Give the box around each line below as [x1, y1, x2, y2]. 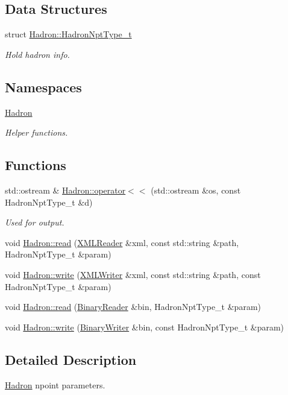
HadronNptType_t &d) [5, 195, 93, 208]
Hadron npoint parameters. [5, 378, 105, 391]
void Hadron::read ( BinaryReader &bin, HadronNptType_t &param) [5, 300, 261, 313]
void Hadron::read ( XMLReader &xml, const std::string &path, [5, 236, 239, 248]
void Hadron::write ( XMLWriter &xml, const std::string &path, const [5, 268, 261, 280]
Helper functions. [5, 126, 68, 139]
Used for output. [5, 216, 64, 229]
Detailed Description [5, 350, 137, 368]
